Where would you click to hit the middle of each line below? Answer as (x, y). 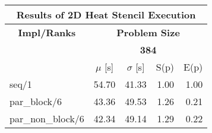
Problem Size (148, 32)
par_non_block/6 (47, 118)
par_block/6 (36, 101)
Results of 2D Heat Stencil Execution (106, 15)
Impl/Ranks (47, 32)
